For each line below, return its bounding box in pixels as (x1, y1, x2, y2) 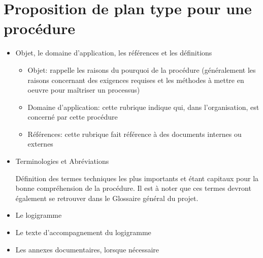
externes (27, 138, 53, 149)
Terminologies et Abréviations (15, 156, 109, 166)
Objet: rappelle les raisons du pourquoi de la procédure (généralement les (27, 64, 256, 75)
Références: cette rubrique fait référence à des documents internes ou (27, 128, 242, 139)
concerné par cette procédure (27, 111, 118, 122)
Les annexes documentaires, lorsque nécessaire (15, 244, 159, 254)
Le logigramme (15, 210, 62, 220)
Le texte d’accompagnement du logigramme (15, 227, 151, 238)
